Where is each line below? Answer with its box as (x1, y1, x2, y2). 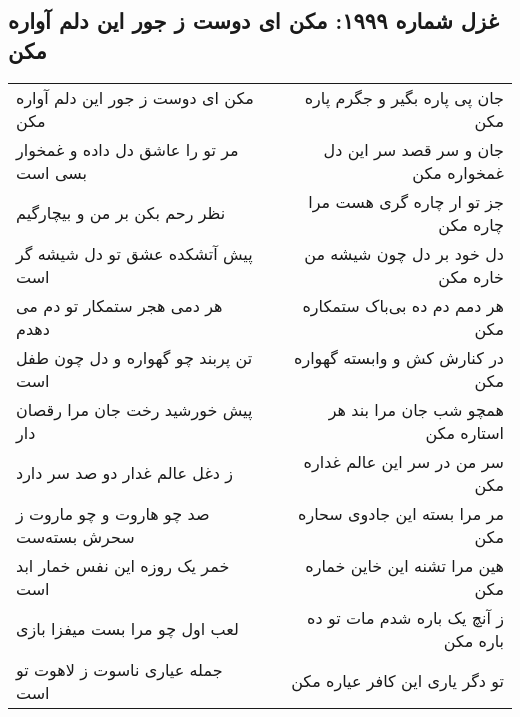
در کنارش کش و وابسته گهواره (294, 345, 504, 369)
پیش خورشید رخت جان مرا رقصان (16, 397, 253, 421)
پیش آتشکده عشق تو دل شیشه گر (16, 241, 253, 265)
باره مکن (443, 628, 504, 652)
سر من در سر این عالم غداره (303, 449, 504, 473)
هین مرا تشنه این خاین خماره (305, 553, 504, 577)
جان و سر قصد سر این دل (323, 137, 504, 161)
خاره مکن (438, 264, 504, 288)
